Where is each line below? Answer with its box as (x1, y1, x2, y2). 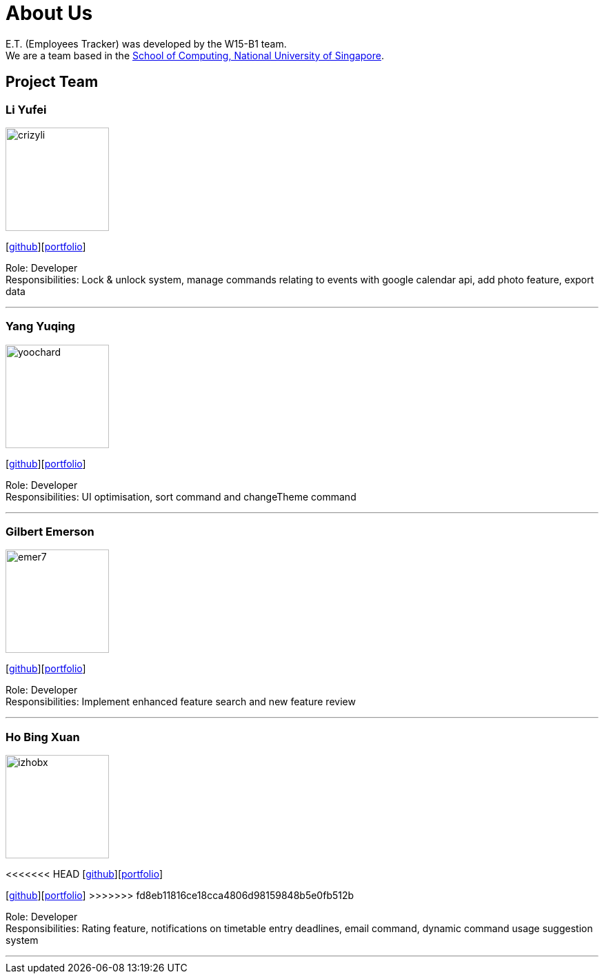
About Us (6, 1, 93, 25)
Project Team (6, 73, 99, 91)
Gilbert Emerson (6, 525, 94, 539)
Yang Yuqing (6, 319, 75, 334)
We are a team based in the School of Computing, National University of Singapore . (6, 49, 385, 61)
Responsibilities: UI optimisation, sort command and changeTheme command (6, 490, 356, 503)
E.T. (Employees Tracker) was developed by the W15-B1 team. (6, 37, 287, 50)
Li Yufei (6, 102, 47, 117)
